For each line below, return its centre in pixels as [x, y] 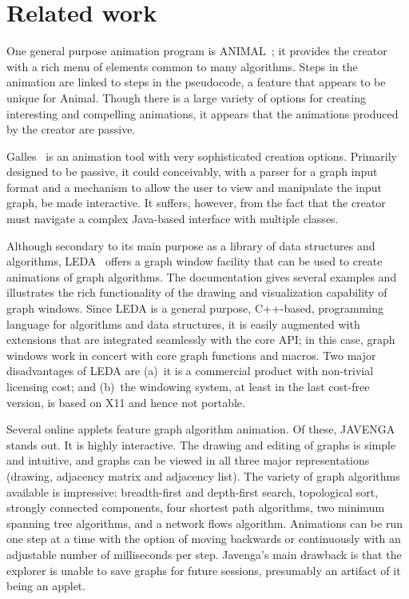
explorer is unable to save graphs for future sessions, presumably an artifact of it [204, 570]
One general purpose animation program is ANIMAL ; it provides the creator [197, 51]
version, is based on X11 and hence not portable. [126, 402]
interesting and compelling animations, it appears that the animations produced [203, 113]
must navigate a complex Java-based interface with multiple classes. [173, 219]
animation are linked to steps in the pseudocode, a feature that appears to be [196, 82]
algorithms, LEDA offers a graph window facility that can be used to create [195, 261]
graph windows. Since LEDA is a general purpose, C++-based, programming [195, 308]
